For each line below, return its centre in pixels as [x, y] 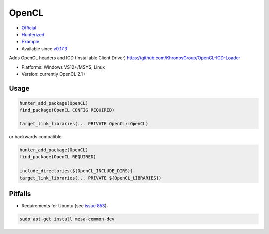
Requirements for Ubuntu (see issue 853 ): [65, 206]
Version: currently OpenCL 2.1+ [54, 74]
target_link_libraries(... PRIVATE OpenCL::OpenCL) [84, 124]
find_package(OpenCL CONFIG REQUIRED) [67, 110]
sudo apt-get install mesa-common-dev [67, 219]
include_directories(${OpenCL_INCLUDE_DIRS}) [76, 171]
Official [29, 28]
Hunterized [33, 34]
